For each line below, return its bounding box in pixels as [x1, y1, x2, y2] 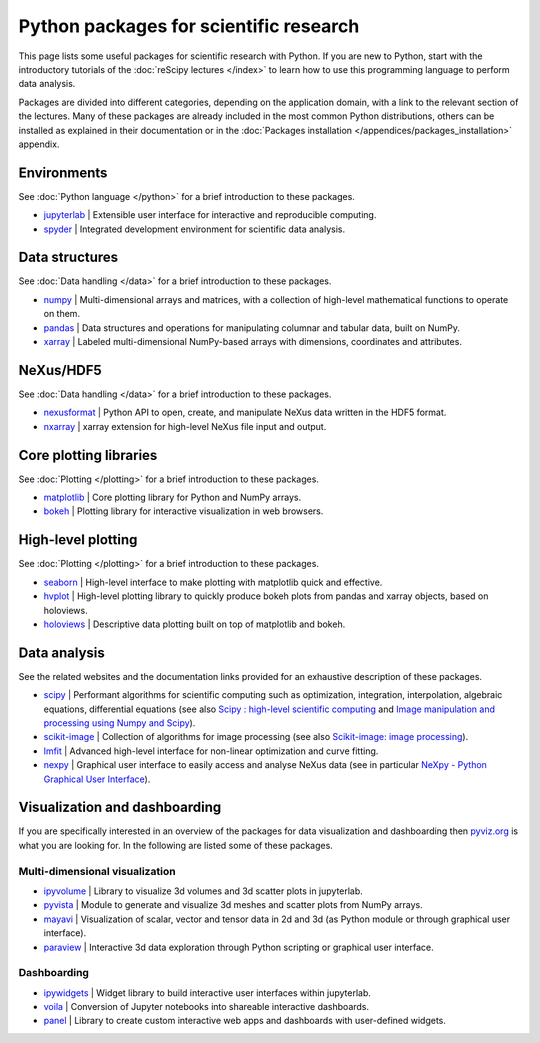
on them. [43, 308, 80, 320]
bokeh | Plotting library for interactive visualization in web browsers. [43, 505, 324, 517]
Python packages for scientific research [18, 15, 360, 37]
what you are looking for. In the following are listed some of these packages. [18, 839, 334, 851]
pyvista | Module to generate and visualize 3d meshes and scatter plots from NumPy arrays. [43, 899, 424, 911]
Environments [18, 164, 108, 181]
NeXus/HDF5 [18, 361, 102, 379]
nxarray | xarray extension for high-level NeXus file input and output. [43, 420, 327, 432]
